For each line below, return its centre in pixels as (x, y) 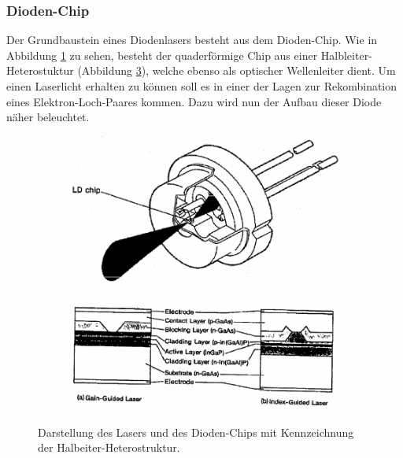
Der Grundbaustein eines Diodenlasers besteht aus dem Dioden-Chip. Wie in (192, 40)
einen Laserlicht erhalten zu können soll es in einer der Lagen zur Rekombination (202, 86)
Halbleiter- (346, 55)
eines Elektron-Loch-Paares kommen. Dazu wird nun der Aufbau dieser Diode (194, 101)
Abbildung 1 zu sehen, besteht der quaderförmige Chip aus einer (162, 55)
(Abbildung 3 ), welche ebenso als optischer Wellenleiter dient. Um (237, 70)
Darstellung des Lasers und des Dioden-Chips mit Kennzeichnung (196, 432)
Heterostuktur (40, 70)
